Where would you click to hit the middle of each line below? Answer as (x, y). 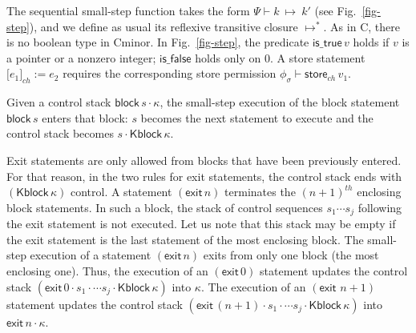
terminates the (260, 192)
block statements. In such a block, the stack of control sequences (165, 207)
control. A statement (121, 192)
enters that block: (85, 117)
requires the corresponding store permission (170, 73)
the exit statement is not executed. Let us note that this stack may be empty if (201, 224)
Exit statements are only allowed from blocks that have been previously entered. (204, 160)
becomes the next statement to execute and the (257, 117)
